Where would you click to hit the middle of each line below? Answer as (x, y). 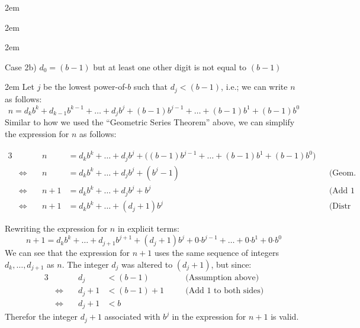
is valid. (285, 316)
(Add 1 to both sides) (225, 291)
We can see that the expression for (67, 253)
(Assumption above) (222, 277)
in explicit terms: (148, 228)
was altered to (147, 264)
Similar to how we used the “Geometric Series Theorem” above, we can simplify (150, 122)
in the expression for (209, 316)
